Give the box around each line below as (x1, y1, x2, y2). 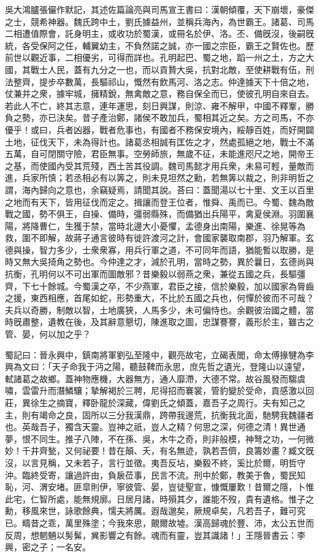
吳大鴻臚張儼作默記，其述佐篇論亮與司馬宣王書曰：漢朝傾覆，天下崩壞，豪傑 (5, 3, 314, 15)
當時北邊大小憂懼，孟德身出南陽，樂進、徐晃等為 (107, 219, 306, 232)
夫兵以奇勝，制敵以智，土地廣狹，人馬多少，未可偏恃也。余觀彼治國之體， (5, 303, 306, 316)
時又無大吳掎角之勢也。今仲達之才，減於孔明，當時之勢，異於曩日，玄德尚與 (5, 255, 314, 268)
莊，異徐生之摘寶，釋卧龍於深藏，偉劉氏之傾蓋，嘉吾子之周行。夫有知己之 (5, 396, 306, 409)
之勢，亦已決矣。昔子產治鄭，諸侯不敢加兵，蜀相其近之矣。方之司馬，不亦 (13, 111, 314, 124)
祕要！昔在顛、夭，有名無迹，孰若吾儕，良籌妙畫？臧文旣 (82, 444, 314, 457)
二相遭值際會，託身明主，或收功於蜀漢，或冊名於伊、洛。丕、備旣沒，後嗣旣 (5, 27, 314, 40)
